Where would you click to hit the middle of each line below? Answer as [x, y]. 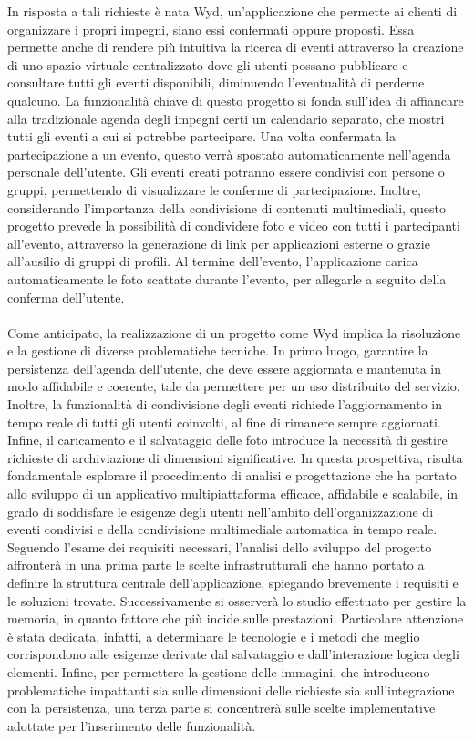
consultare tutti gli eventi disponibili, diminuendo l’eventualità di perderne [216, 82]
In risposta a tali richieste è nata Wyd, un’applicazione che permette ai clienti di [232, 11]
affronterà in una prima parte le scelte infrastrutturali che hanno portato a [216, 565]
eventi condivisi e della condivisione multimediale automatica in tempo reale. [222, 529]
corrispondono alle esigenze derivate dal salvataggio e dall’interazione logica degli [233, 654]
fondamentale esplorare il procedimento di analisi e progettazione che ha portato [232, 475]
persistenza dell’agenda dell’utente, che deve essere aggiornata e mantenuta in [224, 368]
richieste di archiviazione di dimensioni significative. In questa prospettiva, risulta [235, 457]
